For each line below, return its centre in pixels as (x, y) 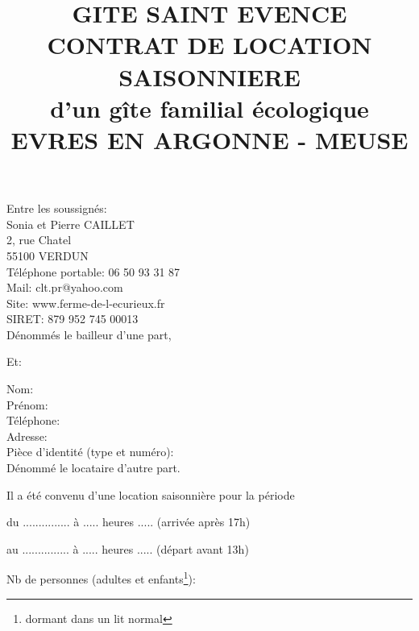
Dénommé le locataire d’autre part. (93, 468)
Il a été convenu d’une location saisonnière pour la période (151, 494)
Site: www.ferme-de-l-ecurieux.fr (86, 303)
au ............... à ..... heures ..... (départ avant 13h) (128, 548)
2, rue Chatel (39, 240)
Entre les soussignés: (57, 208)
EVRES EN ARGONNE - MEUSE (209, 139)
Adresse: (27, 436)
